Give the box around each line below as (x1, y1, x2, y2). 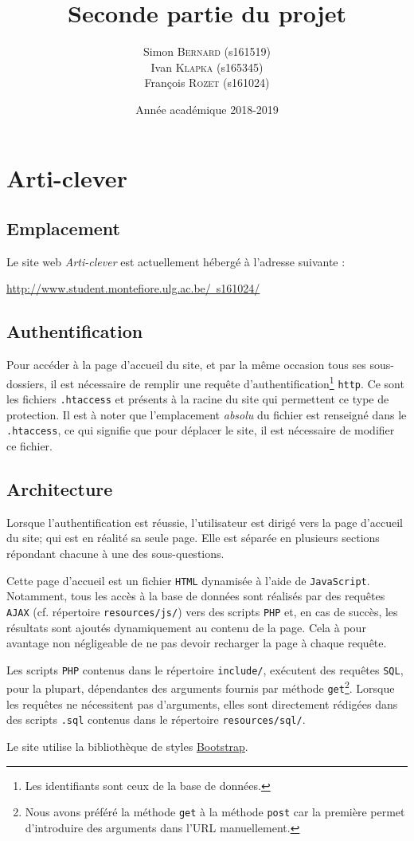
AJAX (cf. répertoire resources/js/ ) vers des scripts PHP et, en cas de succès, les (6, 603, 398, 619)
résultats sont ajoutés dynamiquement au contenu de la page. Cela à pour (6, 619, 366, 635)
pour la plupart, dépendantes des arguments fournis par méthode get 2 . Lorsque (6, 678, 395, 697)
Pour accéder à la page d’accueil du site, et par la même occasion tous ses (6, 356, 366, 373)
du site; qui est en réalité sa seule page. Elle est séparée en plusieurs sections (6, 529, 380, 546)
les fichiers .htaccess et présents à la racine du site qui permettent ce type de (6, 391, 389, 407)
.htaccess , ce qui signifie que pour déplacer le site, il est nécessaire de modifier (6, 422, 395, 438)
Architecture (6, 477, 113, 501)
